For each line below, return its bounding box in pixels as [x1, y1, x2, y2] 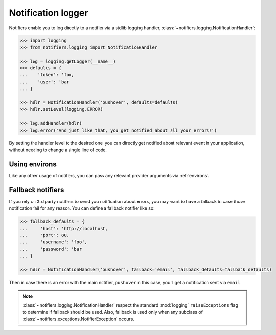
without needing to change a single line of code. [9, 147, 107, 153]
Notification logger [9, 7, 88, 18]
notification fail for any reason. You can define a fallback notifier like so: [9, 205, 155, 211]
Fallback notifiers [9, 185, 64, 194]
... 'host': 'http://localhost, [19, 226, 108, 231]
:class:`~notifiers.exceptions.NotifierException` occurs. [22, 316, 134, 322]
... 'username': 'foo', [19, 239, 87, 245]
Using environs [9, 160, 57, 168]
